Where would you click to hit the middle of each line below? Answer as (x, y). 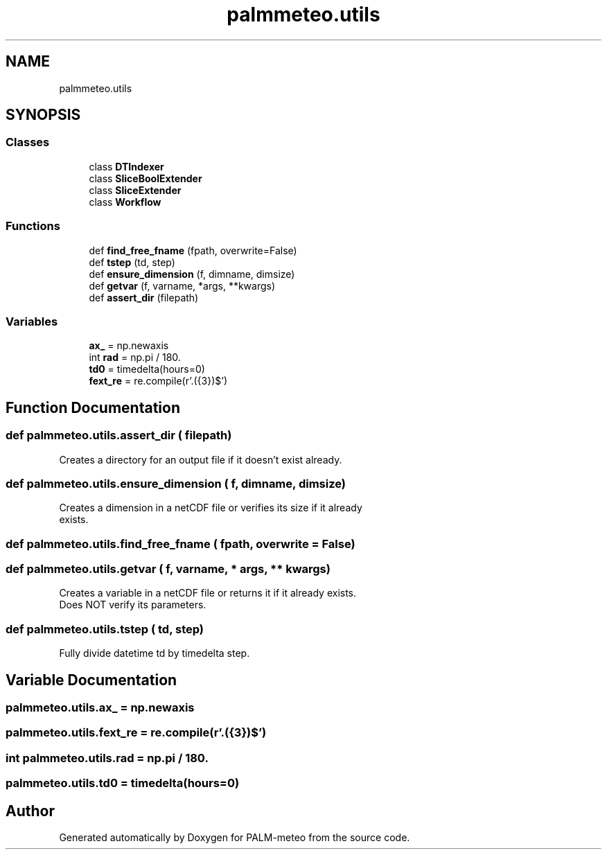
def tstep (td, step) (132, 262)
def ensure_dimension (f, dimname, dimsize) (192, 274)
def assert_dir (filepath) (144, 297)
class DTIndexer (126, 166)
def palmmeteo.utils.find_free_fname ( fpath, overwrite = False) (181, 544)
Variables (32, 321)
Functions (33, 226)
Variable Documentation (91, 680)
